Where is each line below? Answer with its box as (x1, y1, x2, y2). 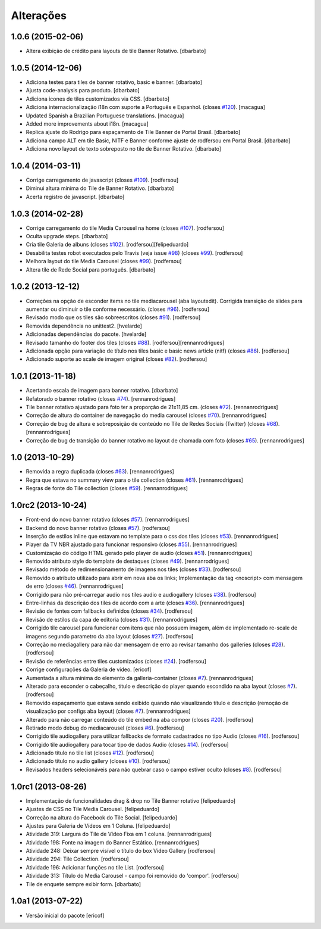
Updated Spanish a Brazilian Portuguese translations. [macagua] (26, 112, 184, 119)
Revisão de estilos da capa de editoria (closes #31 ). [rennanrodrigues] (26, 616, 198, 623)
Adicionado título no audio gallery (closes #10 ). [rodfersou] (26, 757, 171, 765)
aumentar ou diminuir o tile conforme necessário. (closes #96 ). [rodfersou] (26, 305, 210, 313)
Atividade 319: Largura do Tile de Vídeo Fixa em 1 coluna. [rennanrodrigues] (26, 831, 212, 838)
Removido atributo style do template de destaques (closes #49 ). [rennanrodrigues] (26, 557, 229, 565)
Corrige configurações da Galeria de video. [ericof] (26, 666, 152, 673)
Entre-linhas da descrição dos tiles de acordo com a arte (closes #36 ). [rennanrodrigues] (26, 599, 245, 607)
